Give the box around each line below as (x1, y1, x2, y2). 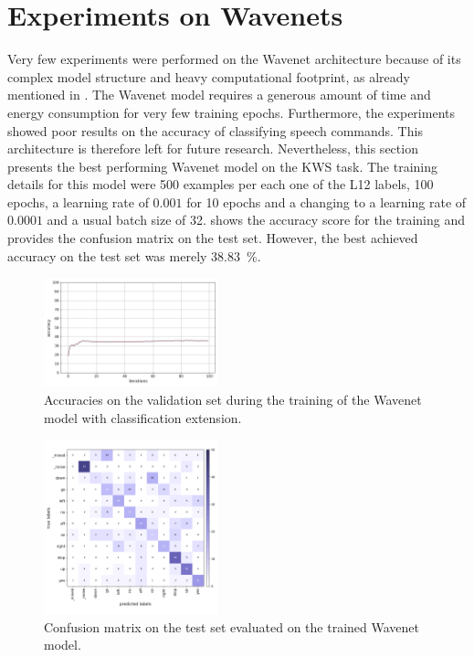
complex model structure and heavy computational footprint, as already (7, 67, 410, 86)
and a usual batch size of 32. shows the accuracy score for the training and (47, 210, 466, 229)
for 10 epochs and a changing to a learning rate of (186, 192, 467, 211)
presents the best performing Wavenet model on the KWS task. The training (7, 156, 438, 175)
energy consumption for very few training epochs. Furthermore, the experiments (7, 102, 455, 122)
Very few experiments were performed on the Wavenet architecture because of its (7, 49, 461, 69)
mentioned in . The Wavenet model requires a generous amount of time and (7, 85, 431, 104)
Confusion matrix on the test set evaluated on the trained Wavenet (44, 617, 419, 636)
